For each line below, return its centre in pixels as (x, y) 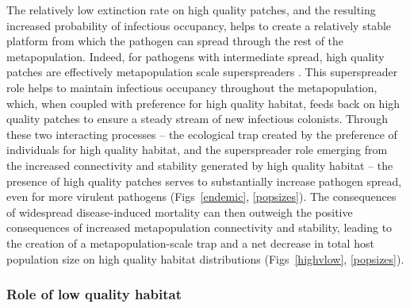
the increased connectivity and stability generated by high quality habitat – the (200, 165)
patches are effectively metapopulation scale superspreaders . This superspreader (202, 72)
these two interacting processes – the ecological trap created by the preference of (202, 134)
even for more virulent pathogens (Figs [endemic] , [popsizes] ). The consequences (201, 196)
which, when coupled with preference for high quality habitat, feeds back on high (203, 103)
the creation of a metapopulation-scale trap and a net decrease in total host (190, 243)
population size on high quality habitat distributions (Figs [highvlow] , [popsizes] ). (205, 258)
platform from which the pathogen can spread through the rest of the (175, 41)
